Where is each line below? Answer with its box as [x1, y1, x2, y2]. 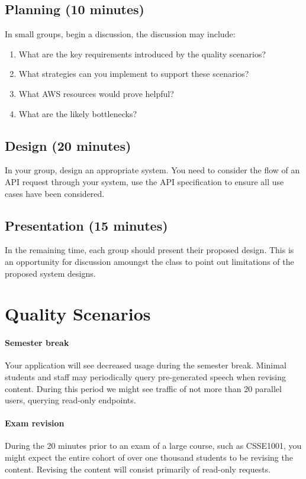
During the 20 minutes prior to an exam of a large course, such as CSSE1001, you [5, 439, 302, 452]
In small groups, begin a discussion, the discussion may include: [5, 28, 236, 40]
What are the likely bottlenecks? [18, 107, 137, 119]
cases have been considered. [5, 187, 105, 199]
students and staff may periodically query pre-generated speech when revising [5, 370, 286, 383]
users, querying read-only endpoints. [5, 394, 136, 406]
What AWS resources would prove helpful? [18, 87, 174, 99]
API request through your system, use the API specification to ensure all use [5, 175, 284, 187]
